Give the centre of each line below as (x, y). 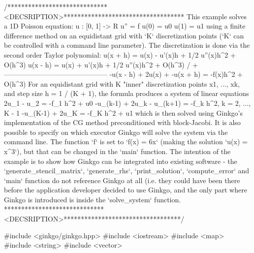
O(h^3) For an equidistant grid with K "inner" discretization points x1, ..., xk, (122, 83)
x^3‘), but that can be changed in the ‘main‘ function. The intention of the (117, 151)
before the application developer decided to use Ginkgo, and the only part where (126, 190)
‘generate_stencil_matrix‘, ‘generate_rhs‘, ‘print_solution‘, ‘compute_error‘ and (127, 171)
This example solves (217, 16)
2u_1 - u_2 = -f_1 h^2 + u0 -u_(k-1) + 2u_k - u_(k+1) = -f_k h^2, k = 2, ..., (127, 103)
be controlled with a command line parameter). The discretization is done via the (127, 45)
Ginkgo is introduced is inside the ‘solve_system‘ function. (93, 199)
